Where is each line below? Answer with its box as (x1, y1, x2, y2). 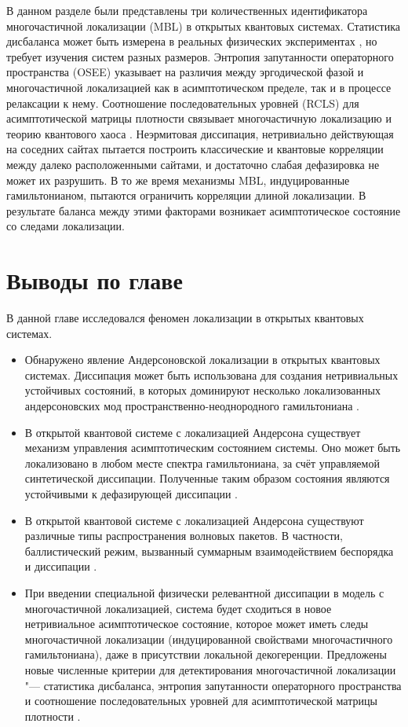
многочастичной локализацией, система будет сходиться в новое (24, 600, 332, 616)
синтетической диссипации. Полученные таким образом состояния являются (24, 470, 390, 487)
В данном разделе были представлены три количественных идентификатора (6, 2, 368, 18)
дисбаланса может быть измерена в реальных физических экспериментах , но (6, 33, 377, 50)
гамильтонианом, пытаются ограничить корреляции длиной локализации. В (6, 187, 366, 204)
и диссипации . (24, 558, 97, 575)
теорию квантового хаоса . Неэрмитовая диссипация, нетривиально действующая (6, 125, 394, 141)
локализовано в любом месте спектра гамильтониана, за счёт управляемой (24, 454, 380, 471)
